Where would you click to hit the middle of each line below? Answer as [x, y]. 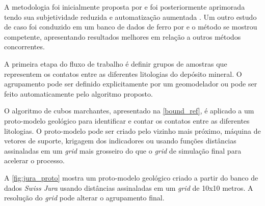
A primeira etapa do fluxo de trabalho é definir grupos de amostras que [116, 63]
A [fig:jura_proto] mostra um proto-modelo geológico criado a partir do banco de [131, 177]
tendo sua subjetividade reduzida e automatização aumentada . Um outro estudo [130, 17]
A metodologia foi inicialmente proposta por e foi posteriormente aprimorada [125, 7]
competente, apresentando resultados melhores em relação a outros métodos [123, 36]
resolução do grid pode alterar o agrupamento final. [84, 198]
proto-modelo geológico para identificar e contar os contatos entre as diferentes [127, 120]
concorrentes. [24, 47]
